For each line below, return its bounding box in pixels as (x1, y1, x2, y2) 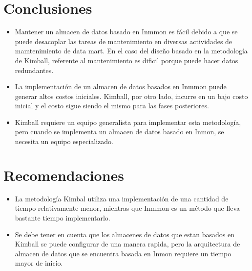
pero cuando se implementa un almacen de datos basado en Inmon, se (15, 126, 224, 137)
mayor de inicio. (15, 258, 63, 268)
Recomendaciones (3, 165, 125, 185)
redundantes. (15, 65, 54, 75)
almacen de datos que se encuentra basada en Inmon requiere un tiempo (15, 248, 231, 258)
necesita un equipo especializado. (15, 136, 114, 147)
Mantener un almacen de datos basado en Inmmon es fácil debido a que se (15, 26, 238, 37)
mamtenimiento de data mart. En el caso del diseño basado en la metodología (15, 46, 248, 56)
